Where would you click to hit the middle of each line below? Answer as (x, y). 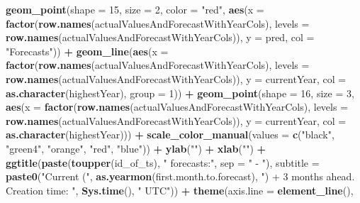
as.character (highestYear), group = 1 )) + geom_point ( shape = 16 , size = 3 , (180, 93)
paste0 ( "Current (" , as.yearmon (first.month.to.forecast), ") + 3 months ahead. (180, 176)
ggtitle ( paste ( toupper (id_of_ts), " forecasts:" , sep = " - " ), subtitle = (163, 162)
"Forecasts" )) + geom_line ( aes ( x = (87, 51)
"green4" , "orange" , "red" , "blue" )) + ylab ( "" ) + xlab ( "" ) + (136, 148)
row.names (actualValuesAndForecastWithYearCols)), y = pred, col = (160, 37)
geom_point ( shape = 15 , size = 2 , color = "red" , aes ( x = (135, 9)
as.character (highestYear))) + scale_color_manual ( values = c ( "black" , (170, 135)
